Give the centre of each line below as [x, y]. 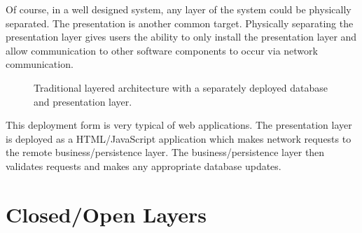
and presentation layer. [83, 101]
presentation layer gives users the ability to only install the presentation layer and [181, 37]
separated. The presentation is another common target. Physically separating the [180, 23]
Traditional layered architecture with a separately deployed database [181, 87]
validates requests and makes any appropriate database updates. [144, 165]
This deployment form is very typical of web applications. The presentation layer [179, 125]
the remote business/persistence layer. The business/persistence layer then [165, 152]
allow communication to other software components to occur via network [162, 50]
